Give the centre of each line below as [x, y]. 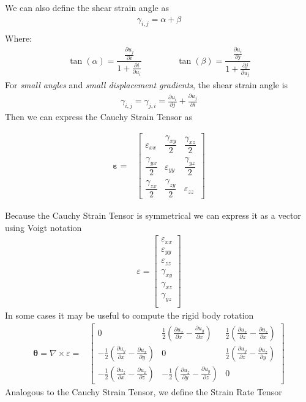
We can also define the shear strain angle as [87, 7]
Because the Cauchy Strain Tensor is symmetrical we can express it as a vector [153, 215]
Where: [18, 38]
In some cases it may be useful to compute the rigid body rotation [129, 315]
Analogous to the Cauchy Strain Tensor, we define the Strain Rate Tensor [144, 391]
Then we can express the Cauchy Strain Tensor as [99, 116]
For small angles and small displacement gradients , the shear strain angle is [147, 85]
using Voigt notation [43, 227]
